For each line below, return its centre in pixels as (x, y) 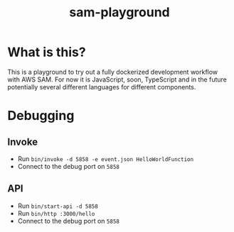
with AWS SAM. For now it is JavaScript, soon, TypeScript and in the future (117, 79)
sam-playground (119, 12)
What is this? (47, 52)
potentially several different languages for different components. (102, 87)
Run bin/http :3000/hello (56, 213)
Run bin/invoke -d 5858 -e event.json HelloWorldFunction (106, 159)
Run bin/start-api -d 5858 (58, 206)
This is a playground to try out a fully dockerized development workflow (113, 72)
